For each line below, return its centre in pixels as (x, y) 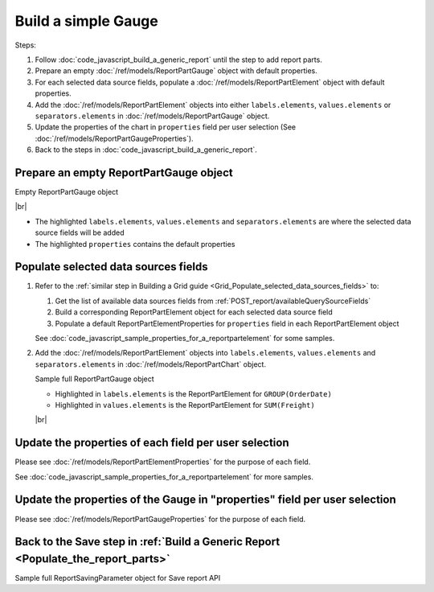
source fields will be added (80, 232)
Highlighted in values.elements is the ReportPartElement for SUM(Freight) (185, 405)
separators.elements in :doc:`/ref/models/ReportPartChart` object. (151, 364)
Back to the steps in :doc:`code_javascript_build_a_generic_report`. (146, 150)
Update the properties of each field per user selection (152, 443)
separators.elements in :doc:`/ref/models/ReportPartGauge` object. (152, 116)
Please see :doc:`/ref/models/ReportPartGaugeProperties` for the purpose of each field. (160, 519)
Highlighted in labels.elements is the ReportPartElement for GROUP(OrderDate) (194, 393)
